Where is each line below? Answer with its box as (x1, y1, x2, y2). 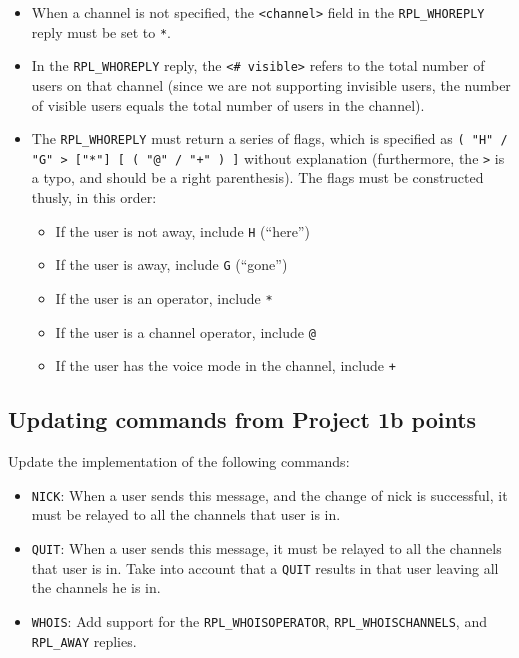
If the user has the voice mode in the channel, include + (55, 355, 396, 376)
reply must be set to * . (31, 21, 171, 42)
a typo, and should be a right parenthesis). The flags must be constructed (31, 167, 484, 188)
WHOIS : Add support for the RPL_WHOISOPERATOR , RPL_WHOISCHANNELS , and (31, 610, 487, 631)
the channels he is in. (31, 577, 161, 598)
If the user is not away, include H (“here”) (55, 220, 310, 241)
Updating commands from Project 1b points (8, 404, 477, 435)
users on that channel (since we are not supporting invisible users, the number (31, 74, 511, 95)
